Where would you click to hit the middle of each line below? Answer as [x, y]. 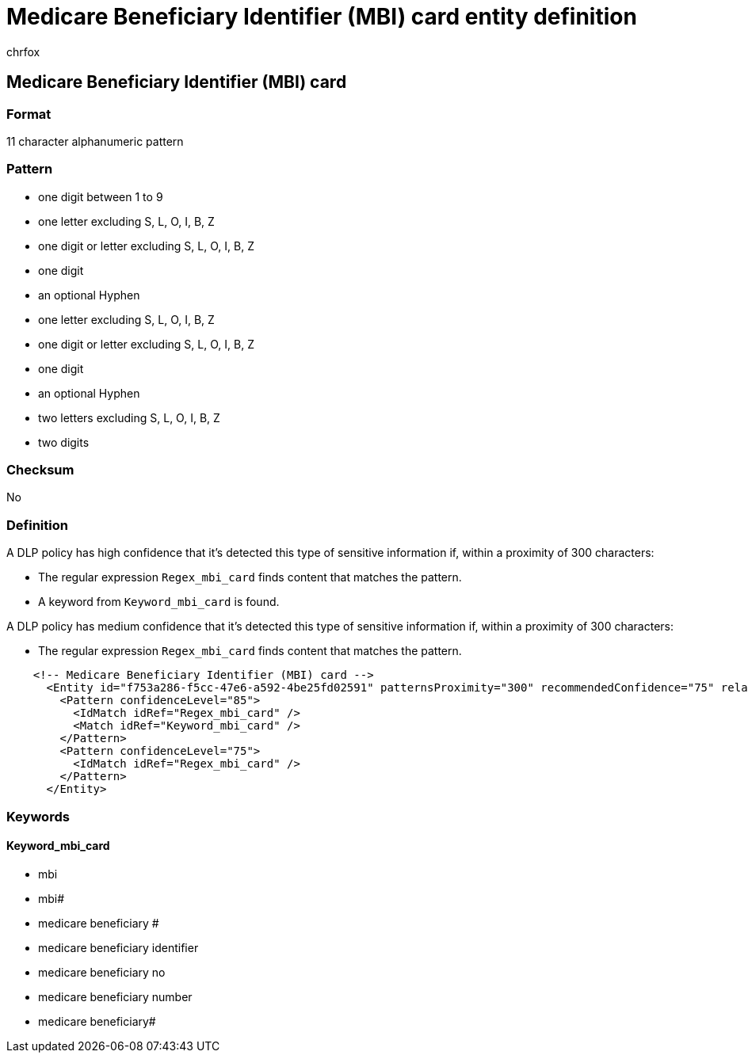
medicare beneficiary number [115, 996]
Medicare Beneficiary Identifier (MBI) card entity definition [322, 17]
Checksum [40, 470]
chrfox [23, 51]
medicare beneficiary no [102, 972]
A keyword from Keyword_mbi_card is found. [159, 602]
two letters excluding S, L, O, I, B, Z [129, 417]
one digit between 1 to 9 [101, 196]
